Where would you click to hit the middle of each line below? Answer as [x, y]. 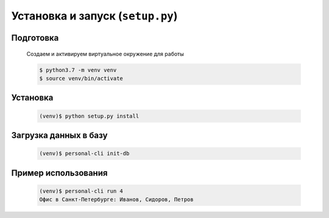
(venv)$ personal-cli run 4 [81, 191]
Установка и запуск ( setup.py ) [94, 16]
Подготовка [35, 37]
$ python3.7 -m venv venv [78, 70]
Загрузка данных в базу [59, 135]
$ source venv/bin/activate [81, 78]
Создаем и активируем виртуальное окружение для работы [105, 54]
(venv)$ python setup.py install [89, 116]
